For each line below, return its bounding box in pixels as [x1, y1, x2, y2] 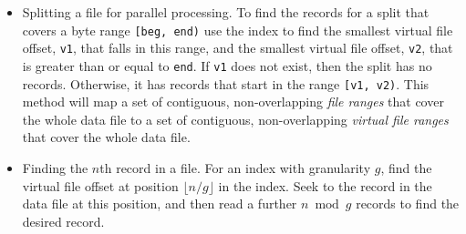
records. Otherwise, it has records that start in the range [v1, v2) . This [22, 74, 430, 93]
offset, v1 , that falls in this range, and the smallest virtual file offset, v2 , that [22, 38, 453, 57]
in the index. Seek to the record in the [218, 176, 432, 195]
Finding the [22, 158, 88, 177]
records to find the [356, 194, 460, 213]
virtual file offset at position [22, 176, 179, 195]
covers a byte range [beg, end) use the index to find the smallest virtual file [22, 20, 453, 39]
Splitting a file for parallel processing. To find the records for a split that [22, 3, 430, 21]
